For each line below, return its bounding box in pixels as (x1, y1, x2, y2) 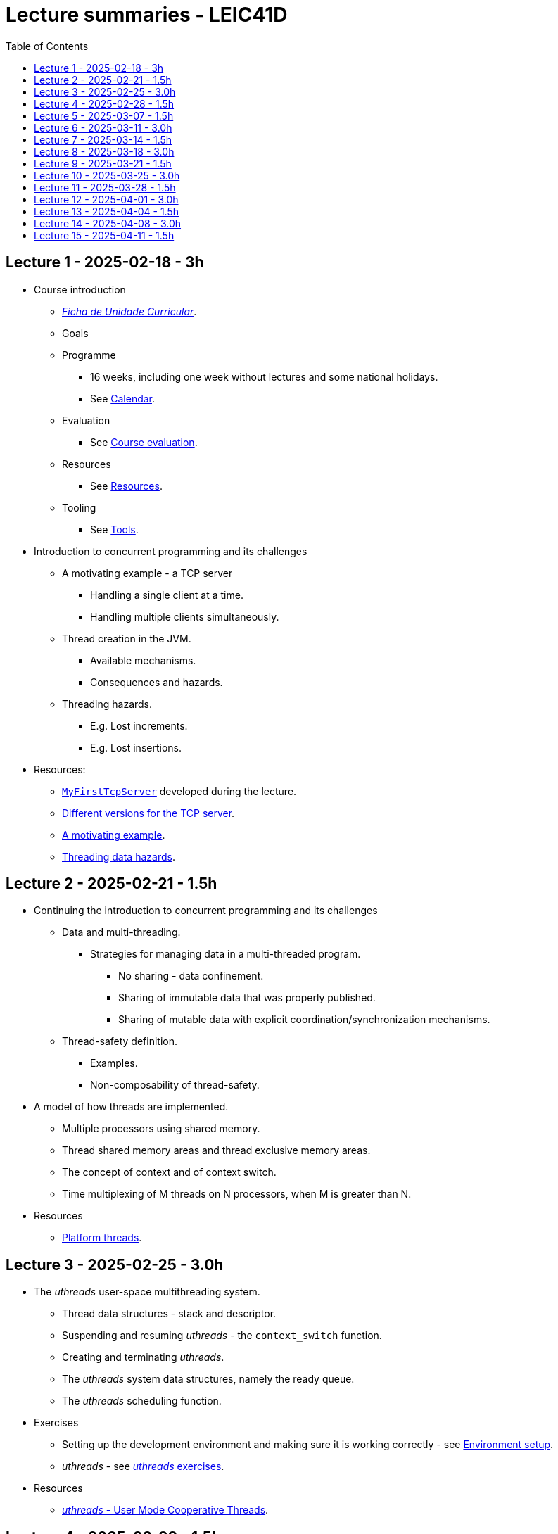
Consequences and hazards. (90, 676, 223, 688)
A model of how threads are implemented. (34, 1101, 229, 1113)
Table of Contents (6, 39, 89, 52)
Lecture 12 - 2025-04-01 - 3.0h (34, 193, 179, 205)
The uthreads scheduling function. (62, 1395, 222, 1407)
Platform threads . (62, 1231, 142, 1244)
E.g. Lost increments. (90, 719, 188, 732)
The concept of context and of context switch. (62, 1166, 277, 1179)
